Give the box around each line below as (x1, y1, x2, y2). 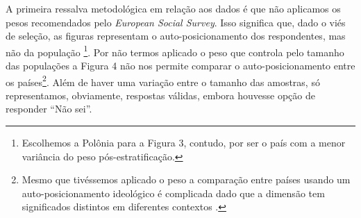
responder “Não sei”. (6, 101, 92, 116)
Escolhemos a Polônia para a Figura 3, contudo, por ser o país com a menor (22, 135, 346, 150)
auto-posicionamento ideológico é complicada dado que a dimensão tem (22, 185, 325, 200)
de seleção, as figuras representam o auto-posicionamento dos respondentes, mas (6, 28, 346, 43)
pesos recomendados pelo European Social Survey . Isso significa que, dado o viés (6, 15, 346, 29)
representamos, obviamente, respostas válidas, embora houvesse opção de (6, 87, 315, 102)
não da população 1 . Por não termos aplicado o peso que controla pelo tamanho (6, 42, 344, 59)
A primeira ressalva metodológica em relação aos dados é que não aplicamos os (6, 1, 341, 15)
